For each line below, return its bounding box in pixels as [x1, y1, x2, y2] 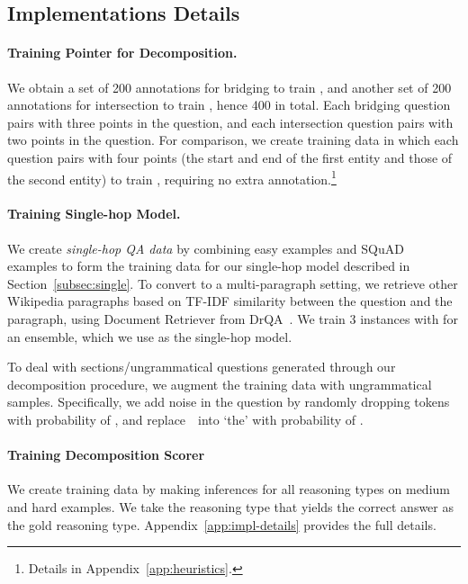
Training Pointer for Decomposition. [7, 43, 238, 62]
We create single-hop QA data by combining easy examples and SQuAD [7, 238, 404, 257]
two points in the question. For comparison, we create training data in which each [7, 130, 459, 149]
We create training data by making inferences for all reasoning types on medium [7, 480, 450, 499]
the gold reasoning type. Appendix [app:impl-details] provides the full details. [7, 515, 436, 534]
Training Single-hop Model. [7, 204, 181, 223]
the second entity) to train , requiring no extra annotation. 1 [7, 166, 337, 188]
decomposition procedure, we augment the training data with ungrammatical [7, 374, 432, 393]
